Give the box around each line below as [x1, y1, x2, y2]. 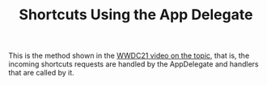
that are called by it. [8, 68, 74, 78]
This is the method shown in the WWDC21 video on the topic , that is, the [8, 51, 250, 61]
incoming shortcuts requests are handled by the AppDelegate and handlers [8, 59, 259, 69]
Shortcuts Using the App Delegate [19, 6, 253, 24]
